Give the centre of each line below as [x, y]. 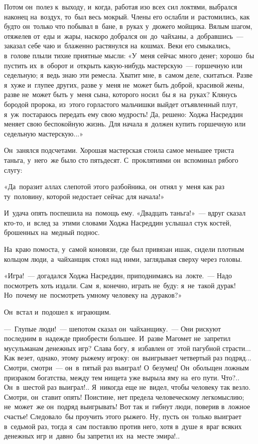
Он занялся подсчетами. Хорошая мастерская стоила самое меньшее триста [119, 150]
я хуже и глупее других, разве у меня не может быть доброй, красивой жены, [124, 84]
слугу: [13, 169]
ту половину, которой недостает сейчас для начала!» [84, 196]
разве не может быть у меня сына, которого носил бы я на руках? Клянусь [121, 94]
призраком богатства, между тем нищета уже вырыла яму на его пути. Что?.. [122, 377]
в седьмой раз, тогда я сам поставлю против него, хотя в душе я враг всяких [123, 426]
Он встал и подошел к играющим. [58, 312]
